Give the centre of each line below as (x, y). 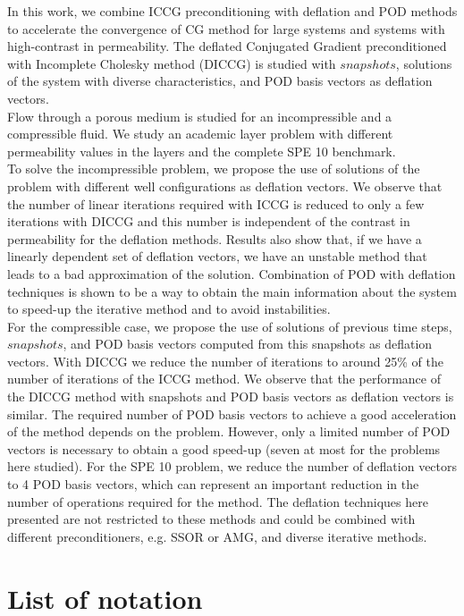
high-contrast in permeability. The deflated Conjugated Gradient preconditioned (227, 46)
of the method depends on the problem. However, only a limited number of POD (229, 431)
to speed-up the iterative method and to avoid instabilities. (169, 309)
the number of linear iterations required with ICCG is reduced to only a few (216, 203)
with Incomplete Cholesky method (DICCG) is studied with (172, 63)
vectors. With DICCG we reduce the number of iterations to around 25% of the (225, 361)
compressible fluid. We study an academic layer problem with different (200, 134)
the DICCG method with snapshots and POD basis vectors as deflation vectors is (231, 397)
